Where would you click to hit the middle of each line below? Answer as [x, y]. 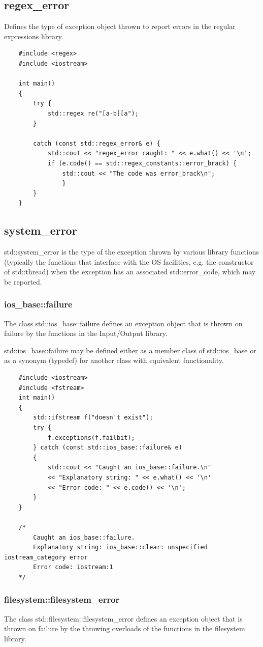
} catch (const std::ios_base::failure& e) [108, 448]
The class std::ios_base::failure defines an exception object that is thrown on [123, 323]
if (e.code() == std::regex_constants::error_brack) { [142, 163]
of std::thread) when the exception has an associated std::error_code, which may [130, 272]
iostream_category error [46, 557]
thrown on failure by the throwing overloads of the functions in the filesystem [125, 628]
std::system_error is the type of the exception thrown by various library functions [132, 252]
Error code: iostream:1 [73, 567]
